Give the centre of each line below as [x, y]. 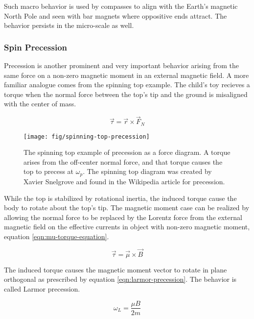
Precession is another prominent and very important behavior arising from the [121, 65]
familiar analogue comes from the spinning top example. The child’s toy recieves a [127, 85]
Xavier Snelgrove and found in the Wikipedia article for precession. [124, 181]
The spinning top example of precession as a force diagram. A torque [127, 152]
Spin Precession [35, 47]
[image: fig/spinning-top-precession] [87, 136]
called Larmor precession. [42, 288]
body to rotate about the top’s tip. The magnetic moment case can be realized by [127, 208]
